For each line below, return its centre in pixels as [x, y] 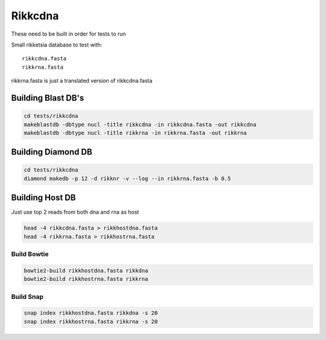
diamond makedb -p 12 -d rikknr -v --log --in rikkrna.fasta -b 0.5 [127, 178]
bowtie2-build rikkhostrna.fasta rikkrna [86, 279]
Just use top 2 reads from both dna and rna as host [75, 212]
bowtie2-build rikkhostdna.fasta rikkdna [86, 271]
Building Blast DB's [48, 98]
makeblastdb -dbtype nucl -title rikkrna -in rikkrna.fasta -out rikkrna [135, 133]
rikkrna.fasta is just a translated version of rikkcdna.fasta [82, 81]
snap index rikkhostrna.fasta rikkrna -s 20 [91, 321]
